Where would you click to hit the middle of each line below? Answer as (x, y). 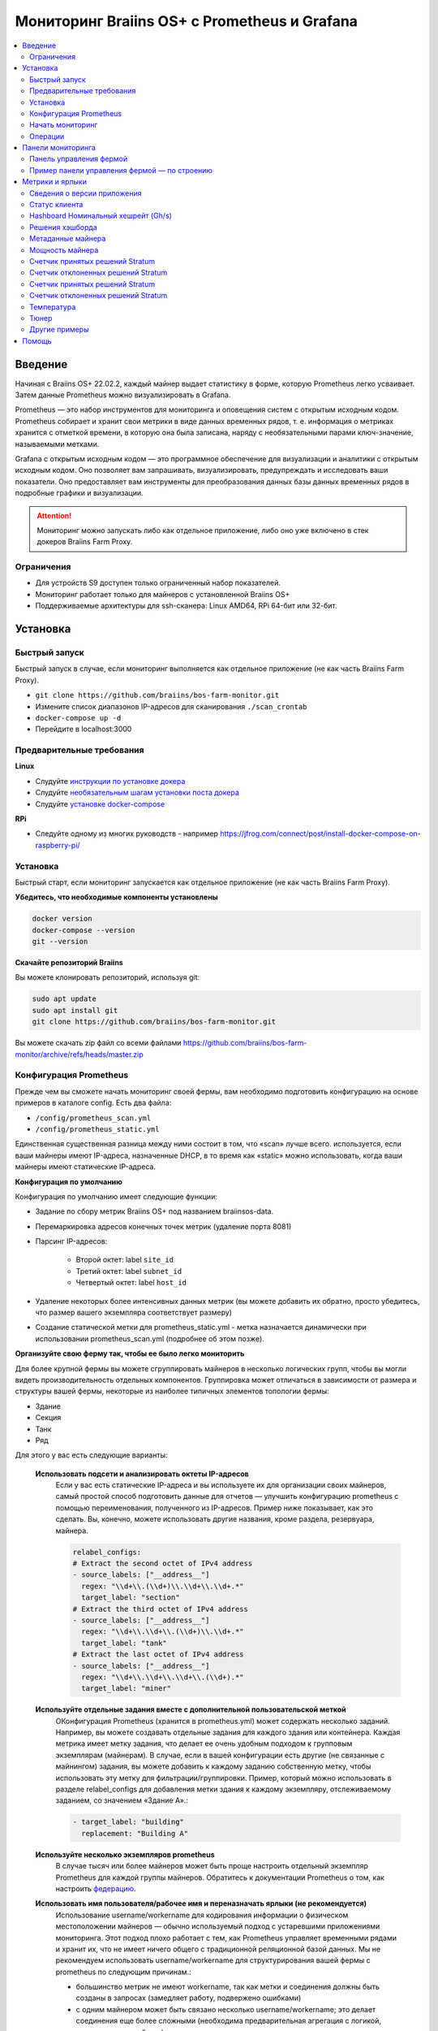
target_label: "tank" (125, 1643)
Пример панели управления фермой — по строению (121, 170)
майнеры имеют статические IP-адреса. (85, 1167)
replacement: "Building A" (135, 1833)
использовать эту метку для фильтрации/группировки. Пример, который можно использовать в (224, 1778)
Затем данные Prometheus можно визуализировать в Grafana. (123, 395)
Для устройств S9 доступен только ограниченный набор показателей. (158, 583)
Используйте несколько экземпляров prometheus (125, 1854)
